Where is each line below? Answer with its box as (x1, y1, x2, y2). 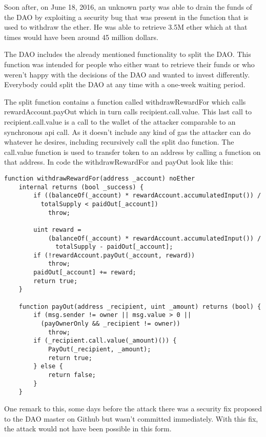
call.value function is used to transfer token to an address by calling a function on (4, 146, 261, 157)
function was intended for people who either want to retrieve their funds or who (4, 58, 255, 69)
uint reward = (33, 226, 81, 233)
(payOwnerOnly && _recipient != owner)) (40, 320, 180, 328)
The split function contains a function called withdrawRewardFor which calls (4, 96, 246, 107)
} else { (33, 363, 63, 370)
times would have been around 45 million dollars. (4, 31, 158, 42)
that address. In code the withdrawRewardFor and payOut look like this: (4, 156, 234, 167)
